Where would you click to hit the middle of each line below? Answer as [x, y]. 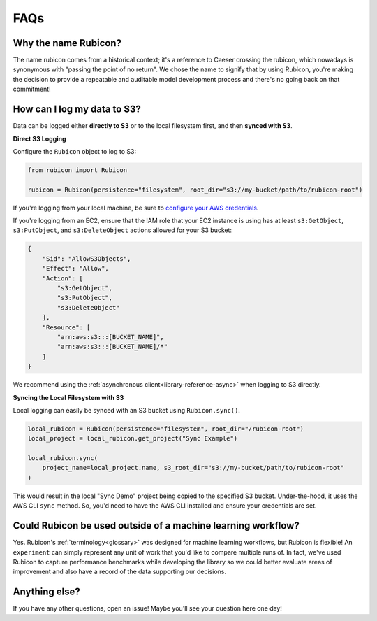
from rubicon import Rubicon [77, 170]
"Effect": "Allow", [76, 269]
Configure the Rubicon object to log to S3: [74, 151]
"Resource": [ [66, 327]
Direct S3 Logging [39, 138]
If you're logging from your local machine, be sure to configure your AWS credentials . [136, 208]
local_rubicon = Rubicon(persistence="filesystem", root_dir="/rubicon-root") [165, 429]
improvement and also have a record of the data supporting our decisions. [120, 572]
